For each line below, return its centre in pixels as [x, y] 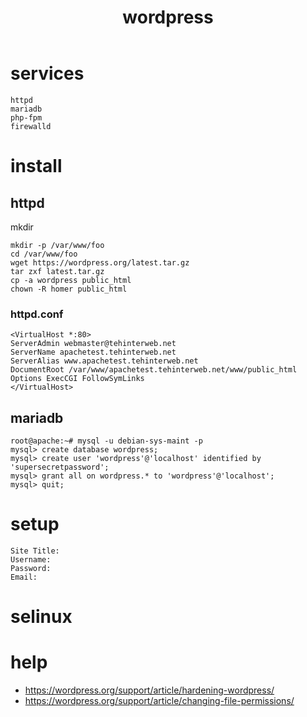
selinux [41, 617]
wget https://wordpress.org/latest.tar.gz [100, 262]
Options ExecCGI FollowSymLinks [77, 379]
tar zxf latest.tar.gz [57, 271]
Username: [31, 559]
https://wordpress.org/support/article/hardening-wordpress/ [149, 690]
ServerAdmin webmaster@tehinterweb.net [93, 344]
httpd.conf [37, 314]
